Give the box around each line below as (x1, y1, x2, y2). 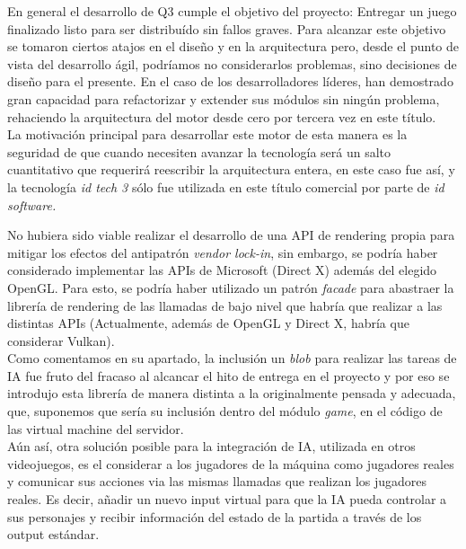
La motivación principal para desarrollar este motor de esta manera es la (7, 125, 408, 144)
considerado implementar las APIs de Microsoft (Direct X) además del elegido (7, 261, 437, 279)
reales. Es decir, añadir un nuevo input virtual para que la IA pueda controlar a (7, 490, 447, 509)
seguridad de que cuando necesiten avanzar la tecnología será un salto (7, 142, 391, 161)
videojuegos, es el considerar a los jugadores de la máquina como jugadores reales (7, 454, 454, 473)
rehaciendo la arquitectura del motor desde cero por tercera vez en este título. (7, 107, 436, 126)
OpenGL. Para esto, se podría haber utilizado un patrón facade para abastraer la (7, 278, 454, 297)
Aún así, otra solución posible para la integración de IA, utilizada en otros (7, 437, 416, 456)
